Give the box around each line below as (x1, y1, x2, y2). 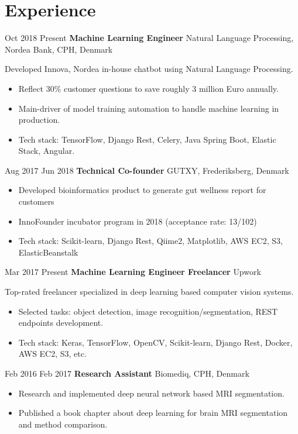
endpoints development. (18, 316, 104, 329)
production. (18, 113, 60, 126)
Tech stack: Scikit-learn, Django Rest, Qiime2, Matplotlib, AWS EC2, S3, (18, 235, 283, 247)
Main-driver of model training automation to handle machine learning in (18, 102, 279, 114)
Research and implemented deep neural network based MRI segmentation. (18, 387, 285, 399)
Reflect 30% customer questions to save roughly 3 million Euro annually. (18, 82, 279, 94)
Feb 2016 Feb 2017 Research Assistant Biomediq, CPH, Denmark (5, 367, 249, 379)
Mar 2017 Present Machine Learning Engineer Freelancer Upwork (5, 266, 261, 278)
